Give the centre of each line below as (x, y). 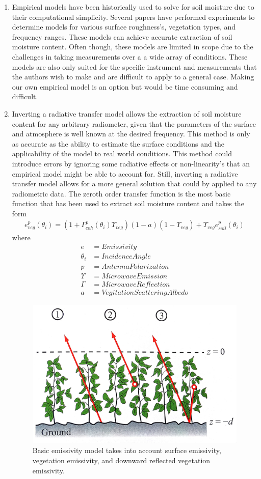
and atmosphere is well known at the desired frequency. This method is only (131, 134)
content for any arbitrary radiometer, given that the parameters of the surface (134, 123)
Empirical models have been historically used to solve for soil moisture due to (133, 7)
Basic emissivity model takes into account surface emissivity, (127, 450)
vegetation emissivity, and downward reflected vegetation (121, 460)
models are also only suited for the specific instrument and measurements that (134, 66)
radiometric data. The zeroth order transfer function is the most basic (121, 193)
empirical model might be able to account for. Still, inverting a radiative (125, 173)
